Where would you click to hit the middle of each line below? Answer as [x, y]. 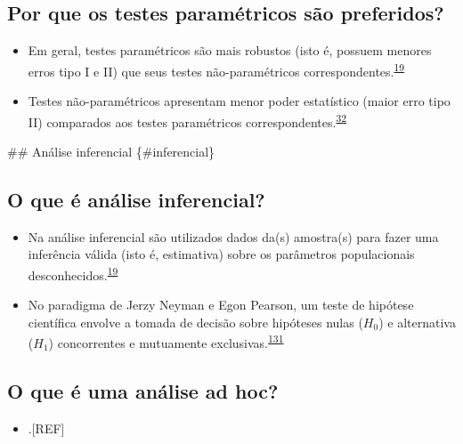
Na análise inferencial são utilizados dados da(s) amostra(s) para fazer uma [233, 236]
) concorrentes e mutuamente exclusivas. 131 [166, 341]
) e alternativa [417, 322]
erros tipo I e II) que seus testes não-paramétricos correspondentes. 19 [216, 69]
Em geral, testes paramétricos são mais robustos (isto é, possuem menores [230, 50]
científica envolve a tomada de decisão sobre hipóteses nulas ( [195, 322]
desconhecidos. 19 [73, 273]
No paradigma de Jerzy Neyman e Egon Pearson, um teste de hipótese [221, 305]
